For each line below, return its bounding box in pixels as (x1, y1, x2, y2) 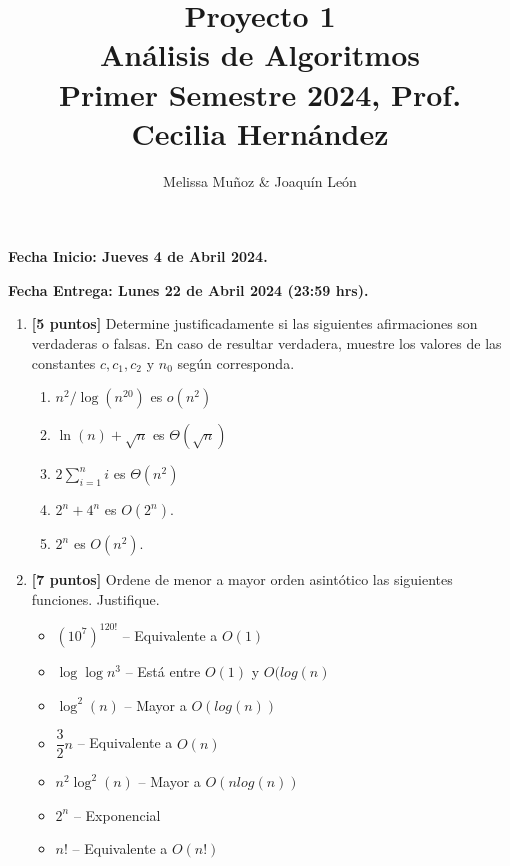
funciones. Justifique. (31, 588, 160, 609)
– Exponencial (73, 804, 161, 825)
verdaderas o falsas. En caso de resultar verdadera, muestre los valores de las (31, 333, 502, 354)
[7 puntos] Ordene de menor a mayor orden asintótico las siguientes (31, 569, 453, 590)
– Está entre (125, 660, 201, 681)
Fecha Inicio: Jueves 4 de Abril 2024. (8, 246, 268, 267)
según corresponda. (177, 352, 295, 373)
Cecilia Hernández (131, 112, 389, 153)
